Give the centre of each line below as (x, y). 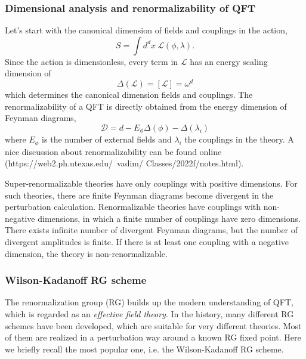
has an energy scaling (229, 61)
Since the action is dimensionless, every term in (92, 61)
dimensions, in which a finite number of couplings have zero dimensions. (169, 218)
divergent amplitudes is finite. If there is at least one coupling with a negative (147, 241)
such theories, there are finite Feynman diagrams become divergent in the (139, 195)
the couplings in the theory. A (239, 139)
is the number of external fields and (107, 139)
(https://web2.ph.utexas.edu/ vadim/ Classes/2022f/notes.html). (124, 163)
